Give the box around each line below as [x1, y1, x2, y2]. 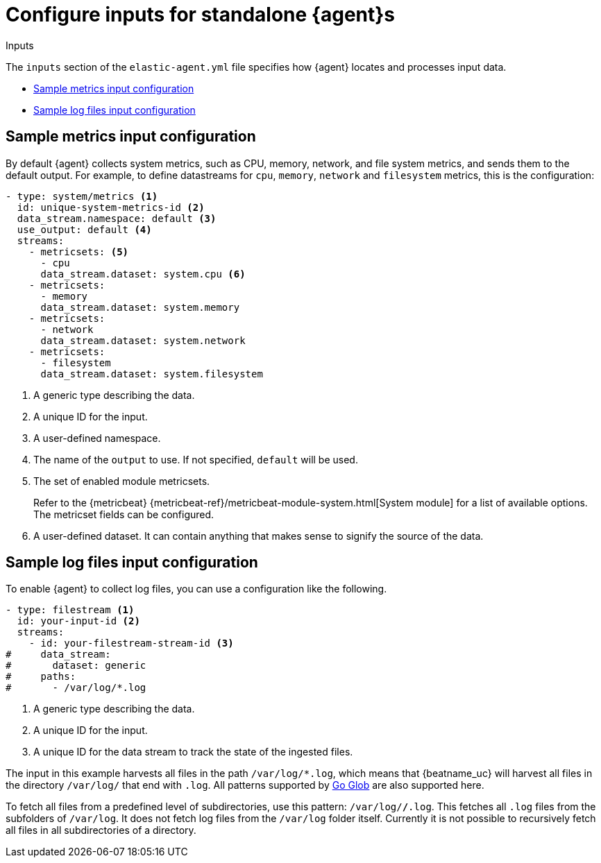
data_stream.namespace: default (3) [17, 212, 217, 224]
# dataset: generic [6, 660, 146, 672]
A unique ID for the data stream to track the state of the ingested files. [33, 746, 353, 758]
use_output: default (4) [17, 223, 152, 235]
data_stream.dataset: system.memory [40, 301, 240, 313]
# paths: [6, 671, 76, 683]
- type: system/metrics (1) [6, 190, 158, 202]
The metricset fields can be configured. [33, 508, 214, 520]
